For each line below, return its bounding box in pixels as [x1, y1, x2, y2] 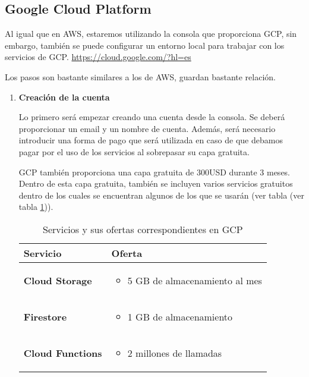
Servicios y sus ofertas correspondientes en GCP [43, 222, 243, 236]
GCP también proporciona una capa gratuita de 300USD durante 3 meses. [18, 165, 290, 178]
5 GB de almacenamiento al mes [127, 273, 262, 287]
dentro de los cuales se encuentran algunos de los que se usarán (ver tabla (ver [18, 188, 304, 201]
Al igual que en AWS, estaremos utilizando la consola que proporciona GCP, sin [5, 27, 297, 40]
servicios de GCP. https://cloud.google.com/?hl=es [5, 51, 191, 63]
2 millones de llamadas [127, 345, 222, 360]
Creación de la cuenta [18, 90, 110, 103]
